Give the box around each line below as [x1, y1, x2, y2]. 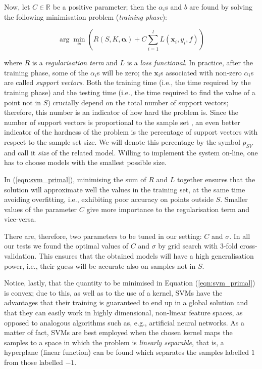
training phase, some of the [4, 67, 88, 77]
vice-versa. [4, 214, 36, 224]
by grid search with [158, 240, 218, 251]
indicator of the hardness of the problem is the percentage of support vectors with [4, 127, 258, 137]
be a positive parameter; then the [53, 2, 156, 12]
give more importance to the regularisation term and [86, 203, 250, 214]
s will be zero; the [97, 67, 152, 77]
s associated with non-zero [161, 67, 242, 77]
